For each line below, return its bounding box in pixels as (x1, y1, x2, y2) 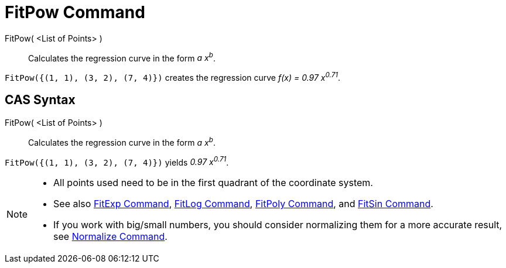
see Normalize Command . (53, 231, 167, 243)
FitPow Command (5, 2, 145, 22)
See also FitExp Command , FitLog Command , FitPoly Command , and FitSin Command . (53, 198, 433, 210)
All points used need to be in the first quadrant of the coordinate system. (53, 177, 373, 189)
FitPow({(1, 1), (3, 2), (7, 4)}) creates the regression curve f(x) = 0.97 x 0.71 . (5, 71, 341, 83)
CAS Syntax (5, 92, 76, 108)
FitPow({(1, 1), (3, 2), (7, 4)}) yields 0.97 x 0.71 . (5, 155, 229, 167)
